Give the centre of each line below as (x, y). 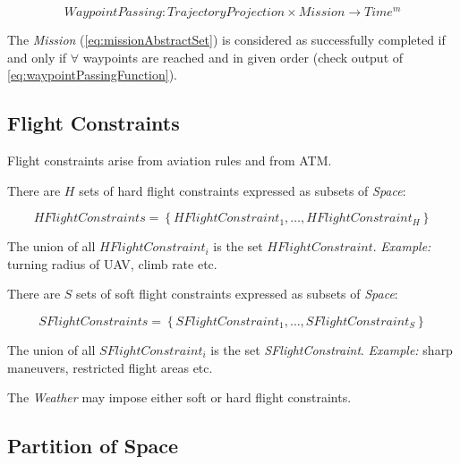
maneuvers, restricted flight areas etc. (110, 367)
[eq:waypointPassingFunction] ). (92, 75)
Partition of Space (93, 446)
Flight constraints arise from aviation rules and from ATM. (170, 160)
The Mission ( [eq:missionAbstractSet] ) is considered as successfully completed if (226, 40)
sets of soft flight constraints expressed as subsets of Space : (237, 294)
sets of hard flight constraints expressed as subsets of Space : (243, 190)
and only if (37, 57)
